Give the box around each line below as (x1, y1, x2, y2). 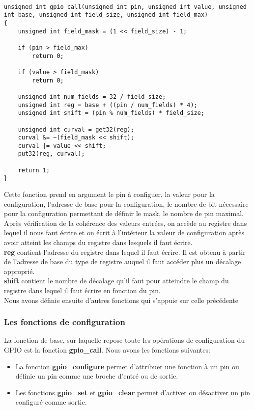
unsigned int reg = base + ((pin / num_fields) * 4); (18, 101, 198, 109)
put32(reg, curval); (18, 150, 85, 158)
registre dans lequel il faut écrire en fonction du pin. (4, 285, 161, 296)
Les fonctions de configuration (4, 316, 125, 328)
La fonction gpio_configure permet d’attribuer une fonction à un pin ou (15, 361, 239, 371)
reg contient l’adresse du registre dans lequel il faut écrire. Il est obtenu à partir (4, 246, 246, 257)
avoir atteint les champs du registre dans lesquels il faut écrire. (4, 237, 193, 247)
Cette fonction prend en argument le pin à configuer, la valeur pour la (4, 189, 215, 199)
